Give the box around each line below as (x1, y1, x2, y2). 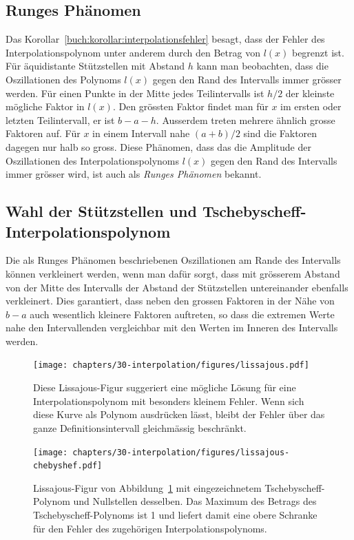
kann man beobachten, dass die (196, 59, 329, 73)
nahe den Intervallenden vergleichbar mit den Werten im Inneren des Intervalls (6, 320, 338, 335)
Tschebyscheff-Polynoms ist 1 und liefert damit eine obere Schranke (33, 508, 317, 522)
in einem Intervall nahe (92, 126, 190, 141)
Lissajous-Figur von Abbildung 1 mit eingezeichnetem (33, 480, 262, 495)
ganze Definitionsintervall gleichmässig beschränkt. (33, 420, 247, 435)
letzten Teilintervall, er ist (6, 112, 115, 127)
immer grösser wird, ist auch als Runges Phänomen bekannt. (6, 167, 262, 181)
